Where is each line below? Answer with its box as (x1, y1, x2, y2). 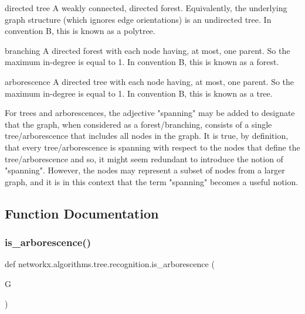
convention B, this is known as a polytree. (5, 25, 155, 37)
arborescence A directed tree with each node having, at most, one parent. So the (5, 75, 294, 87)
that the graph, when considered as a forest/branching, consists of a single (5, 118, 272, 130)
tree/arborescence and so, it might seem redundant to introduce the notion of (5, 152, 283, 165)
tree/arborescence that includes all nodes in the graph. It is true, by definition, (5, 129, 289, 142)
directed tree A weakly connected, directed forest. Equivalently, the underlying (5, 2, 287, 13)
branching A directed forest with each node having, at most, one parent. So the (5, 44, 290, 56)
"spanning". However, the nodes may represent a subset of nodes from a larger (5, 164, 285, 176)
